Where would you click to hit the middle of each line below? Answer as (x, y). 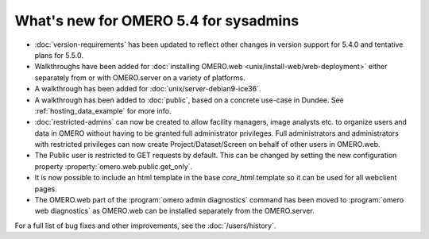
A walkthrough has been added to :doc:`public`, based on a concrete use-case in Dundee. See (189, 100)
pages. (46, 189)
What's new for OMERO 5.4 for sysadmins (157, 21)
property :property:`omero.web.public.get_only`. (114, 166)
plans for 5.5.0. (59, 55)
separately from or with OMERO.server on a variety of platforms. (140, 77)
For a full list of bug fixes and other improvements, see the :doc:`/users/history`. (145, 226)
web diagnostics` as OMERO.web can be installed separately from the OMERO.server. (175, 211)
